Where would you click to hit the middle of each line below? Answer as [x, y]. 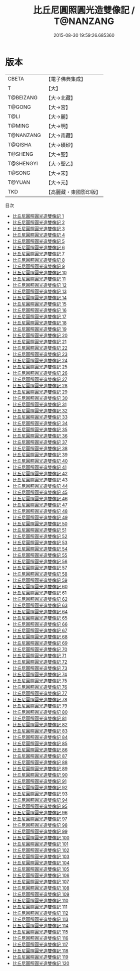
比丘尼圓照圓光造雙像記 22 [40, 348]
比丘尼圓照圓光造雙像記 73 [40, 668]
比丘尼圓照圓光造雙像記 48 [40, 511]
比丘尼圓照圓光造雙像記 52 [40, 536]
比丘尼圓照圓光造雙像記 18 [39, 322]
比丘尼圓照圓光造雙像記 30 [40, 398]
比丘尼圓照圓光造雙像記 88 [40, 762]
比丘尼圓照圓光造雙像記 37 [40, 442]
